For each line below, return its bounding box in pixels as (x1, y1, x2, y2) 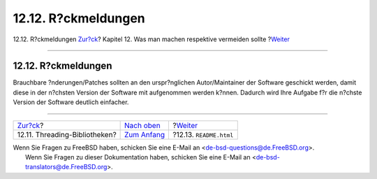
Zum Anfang (124, 129, 165, 139)
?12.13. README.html (172, 129, 234, 139)
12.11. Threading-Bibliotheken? (17, 129, 117, 139)
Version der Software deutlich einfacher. (13, 98, 129, 106)
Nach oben (124, 120, 161, 130)
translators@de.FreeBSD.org (25, 163, 108, 171)
